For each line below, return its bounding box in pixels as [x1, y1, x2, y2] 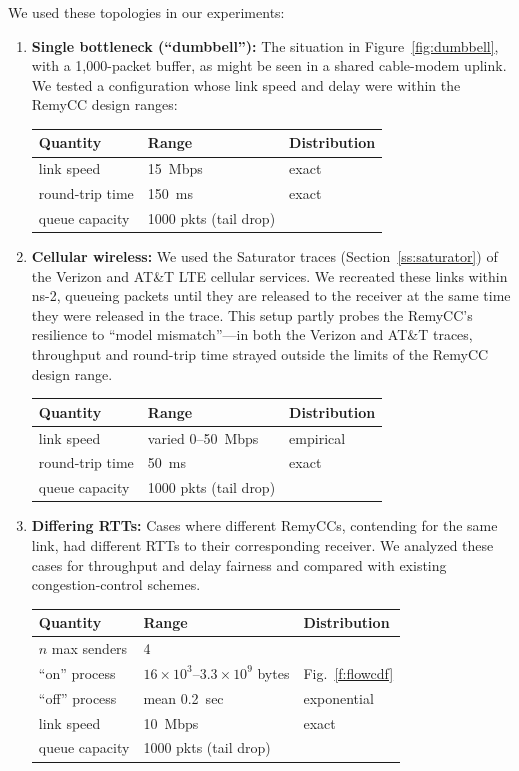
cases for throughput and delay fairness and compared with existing [31, 554, 447, 575]
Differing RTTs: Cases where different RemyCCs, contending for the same [31, 515, 498, 536]
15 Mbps [147, 158, 203, 179]
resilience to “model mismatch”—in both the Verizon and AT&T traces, [31, 324, 473, 345]
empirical [289, 427, 346, 448]
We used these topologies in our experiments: [8, 2, 285, 22]
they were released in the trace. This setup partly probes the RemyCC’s [31, 304, 473, 325]
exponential [303, 687, 374, 708]
